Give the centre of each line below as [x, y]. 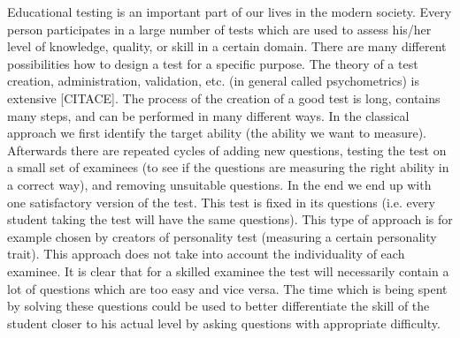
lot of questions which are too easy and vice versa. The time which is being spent [227, 288]
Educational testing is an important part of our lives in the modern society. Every [230, 11]
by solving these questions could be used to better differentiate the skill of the [218, 306]
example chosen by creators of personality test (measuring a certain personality [222, 236]
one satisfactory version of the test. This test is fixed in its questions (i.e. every [221, 202]
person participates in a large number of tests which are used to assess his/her [219, 29]
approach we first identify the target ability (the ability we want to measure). [217, 133]
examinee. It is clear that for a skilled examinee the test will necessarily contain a [228, 270]
